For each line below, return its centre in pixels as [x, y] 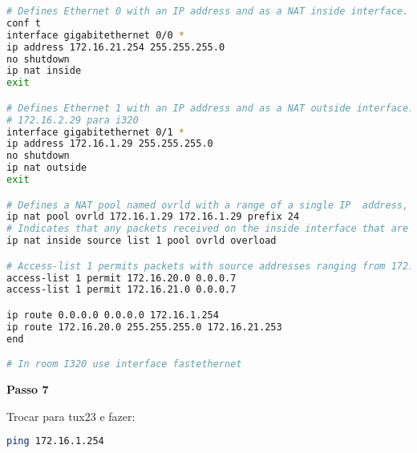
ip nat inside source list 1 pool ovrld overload [142, 241]
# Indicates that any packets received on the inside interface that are [208, 229]
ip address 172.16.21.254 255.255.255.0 [116, 47]
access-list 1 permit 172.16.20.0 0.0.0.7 [121, 278]
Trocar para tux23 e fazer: [71, 416]
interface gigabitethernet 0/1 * [95, 132]
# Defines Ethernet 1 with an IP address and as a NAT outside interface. [211, 108]
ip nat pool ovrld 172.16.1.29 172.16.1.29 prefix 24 [153, 217]
